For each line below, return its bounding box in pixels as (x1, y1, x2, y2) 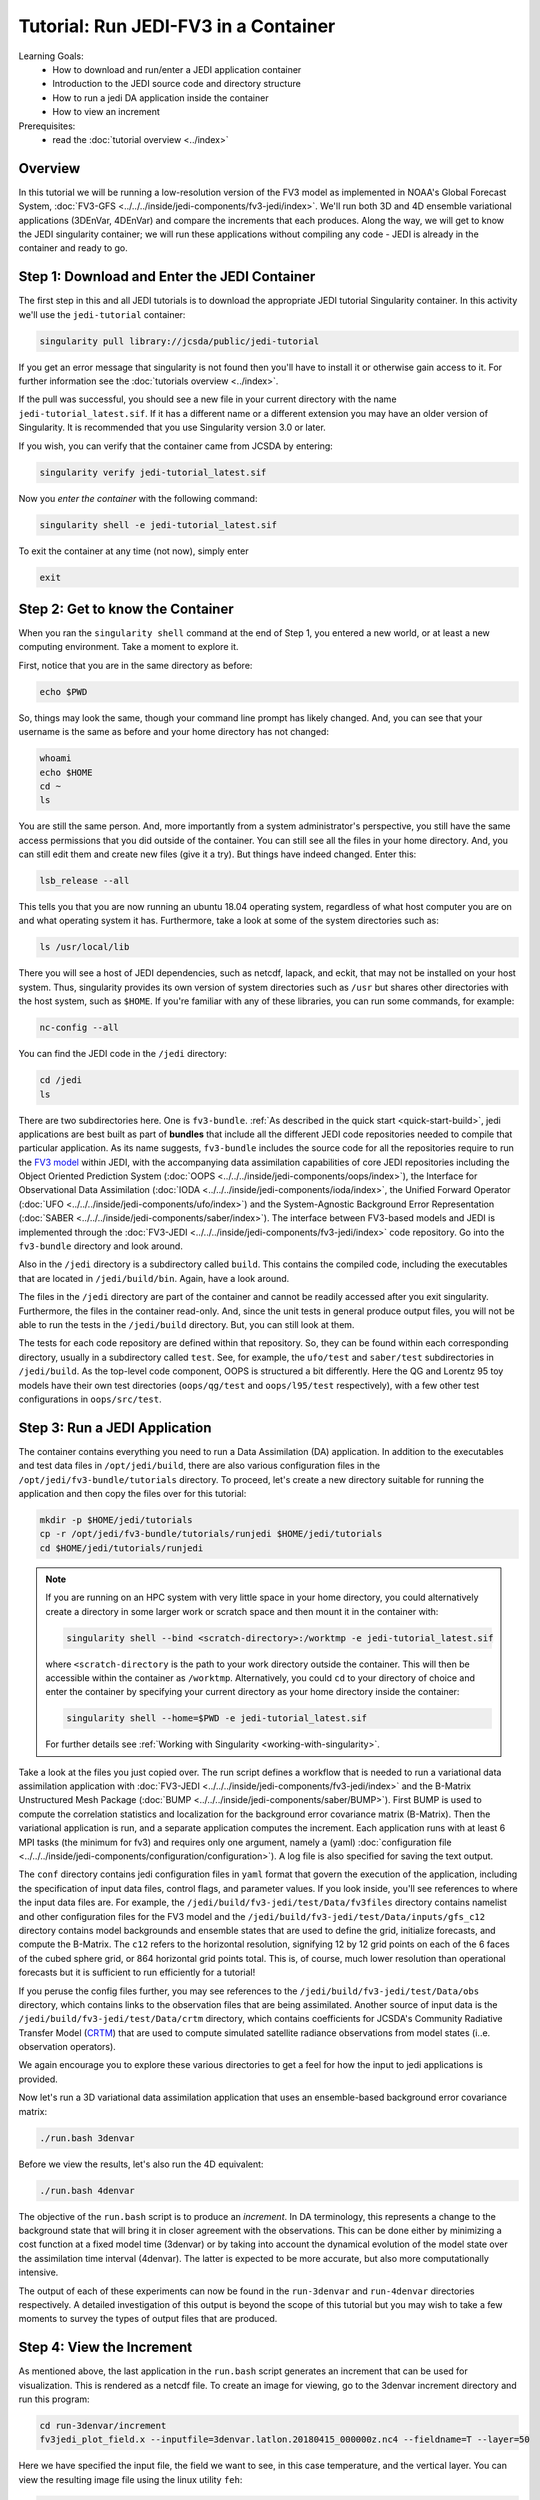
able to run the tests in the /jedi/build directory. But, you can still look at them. (18, 1318, 355, 1330)
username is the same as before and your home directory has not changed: (18, 726, 330, 738)
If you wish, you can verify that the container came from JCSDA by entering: (18, 440, 334, 452)
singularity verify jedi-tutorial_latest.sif (39, 466, 267, 478)
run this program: (18, 2393, 90, 2405)
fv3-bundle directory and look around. (18, 1240, 184, 1252)
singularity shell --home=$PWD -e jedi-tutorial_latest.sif (66, 1713, 368, 1724)
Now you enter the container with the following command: (18, 492, 258, 504)
